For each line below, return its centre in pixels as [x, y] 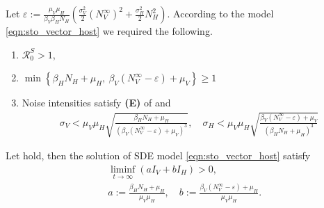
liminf [123, 169]
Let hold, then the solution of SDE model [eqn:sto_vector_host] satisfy [158, 155]
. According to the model [220, 13]
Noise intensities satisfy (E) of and [96, 103]
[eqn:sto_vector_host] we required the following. [109, 31]
